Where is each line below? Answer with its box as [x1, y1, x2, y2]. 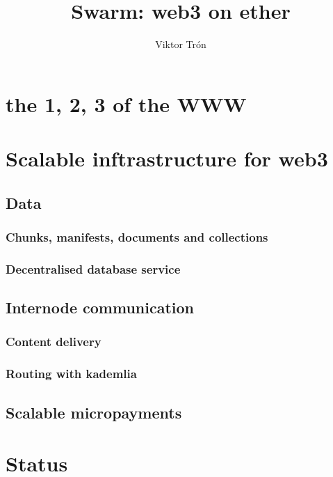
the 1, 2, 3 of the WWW [6, 89, 247, 118]
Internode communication [6, 297, 194, 318]
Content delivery [6, 333, 101, 350]
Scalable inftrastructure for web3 [6, 144, 328, 173]
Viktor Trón [155, 37, 206, 52]
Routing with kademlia [6, 365, 137, 382]
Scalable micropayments [6, 401, 182, 423]
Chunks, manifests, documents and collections [6, 228, 268, 245]
